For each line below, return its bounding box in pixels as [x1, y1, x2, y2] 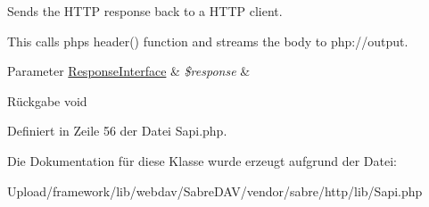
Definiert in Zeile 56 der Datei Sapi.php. [7, 121, 227, 140]
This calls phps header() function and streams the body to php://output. [7, 31, 408, 50]
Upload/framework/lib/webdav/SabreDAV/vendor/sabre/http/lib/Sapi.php [7, 181, 423, 200]
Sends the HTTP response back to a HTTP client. [7, 2, 283, 20]
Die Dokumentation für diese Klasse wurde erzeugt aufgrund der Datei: [7, 151, 397, 170]
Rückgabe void [7, 91, 87, 110]
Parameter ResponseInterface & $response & [7, 62, 251, 80]
